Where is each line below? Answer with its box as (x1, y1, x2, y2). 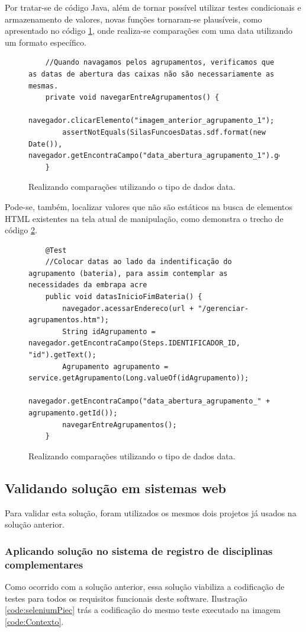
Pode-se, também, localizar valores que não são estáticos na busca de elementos (5, 200, 293, 212)
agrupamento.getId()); (28, 409, 118, 417)
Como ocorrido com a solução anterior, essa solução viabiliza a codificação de (5, 580, 285, 592)
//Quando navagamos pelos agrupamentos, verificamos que (45, 58, 275, 67)
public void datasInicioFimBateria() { (45, 293, 202, 301)
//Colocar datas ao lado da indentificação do (45, 258, 232, 266)
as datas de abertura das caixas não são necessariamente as (28, 69, 275, 78)
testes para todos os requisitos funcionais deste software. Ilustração (5, 592, 247, 604)
